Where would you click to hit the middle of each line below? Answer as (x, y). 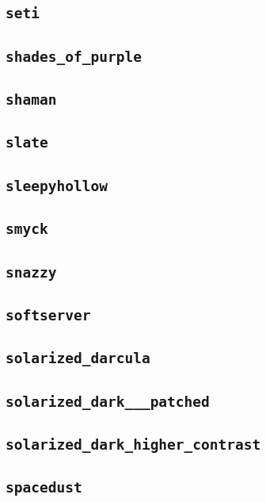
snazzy (31, 272)
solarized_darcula (78, 358)
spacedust (44, 488)
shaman (31, 100)
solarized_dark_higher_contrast (133, 444)
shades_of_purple (74, 56)
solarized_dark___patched (108, 401)
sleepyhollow (57, 186)
